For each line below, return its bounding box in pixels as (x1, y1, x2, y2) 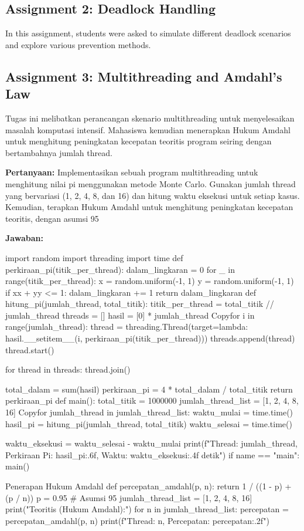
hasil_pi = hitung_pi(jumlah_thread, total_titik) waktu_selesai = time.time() (5, 417, 292, 429)
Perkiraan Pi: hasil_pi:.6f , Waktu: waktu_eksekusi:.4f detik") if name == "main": (5, 448, 300, 461)
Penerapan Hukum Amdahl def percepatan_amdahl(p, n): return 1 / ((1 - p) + (5, 480, 292, 492)
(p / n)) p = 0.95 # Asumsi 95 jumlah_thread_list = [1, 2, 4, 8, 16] (5, 491, 252, 503)
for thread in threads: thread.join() (5, 363, 131, 376)
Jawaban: (5, 232, 43, 244)
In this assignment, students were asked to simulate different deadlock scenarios (5, 27, 291, 39)
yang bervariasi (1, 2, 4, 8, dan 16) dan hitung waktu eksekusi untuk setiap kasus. (5, 189, 300, 201)
